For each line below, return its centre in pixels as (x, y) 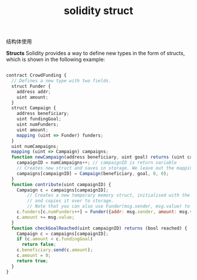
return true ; (33, 261)
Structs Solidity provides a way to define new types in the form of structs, (96, 53)
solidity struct (98, 11)
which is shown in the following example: (56, 59)
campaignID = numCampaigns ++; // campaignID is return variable (97, 163)
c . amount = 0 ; (34, 256)
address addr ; (34, 92)
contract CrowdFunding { (36, 75)
